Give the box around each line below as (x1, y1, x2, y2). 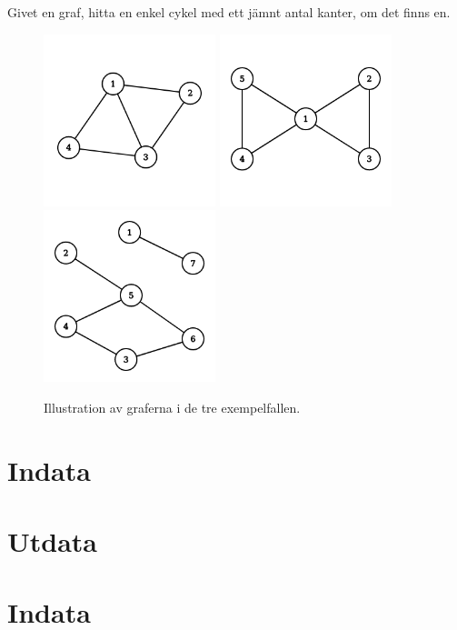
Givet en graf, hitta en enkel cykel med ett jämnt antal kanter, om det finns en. (7, 3, 451, 21)
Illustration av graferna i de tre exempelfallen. (44, 397, 301, 416)
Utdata (7, 522, 98, 559)
